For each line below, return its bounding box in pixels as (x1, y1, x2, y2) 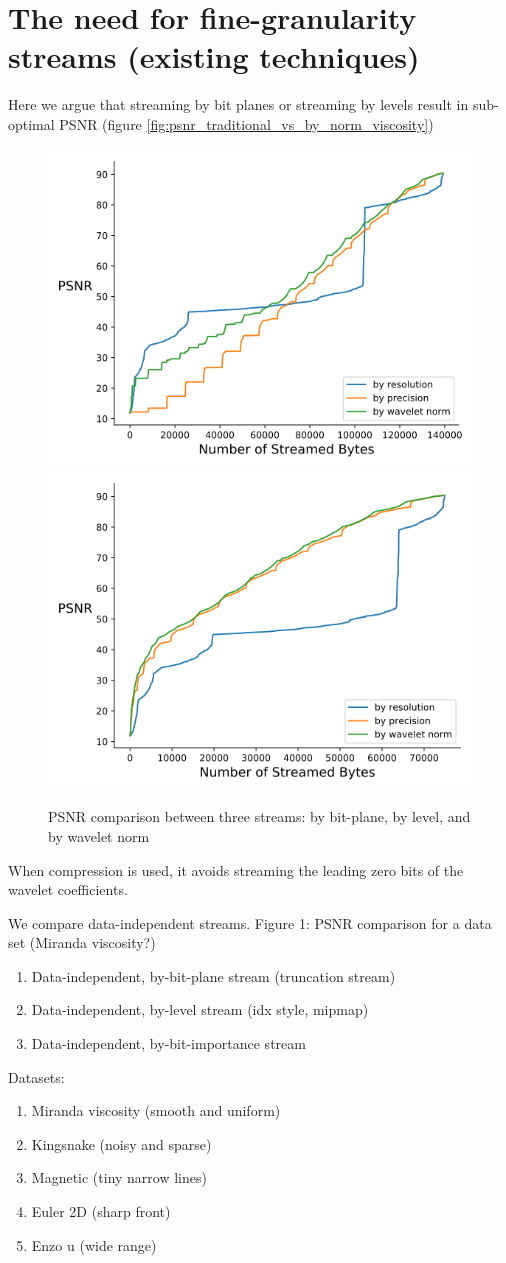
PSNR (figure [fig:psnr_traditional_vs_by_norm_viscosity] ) (59, 113, 434, 134)
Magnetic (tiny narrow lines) (31, 1167, 207, 1188)
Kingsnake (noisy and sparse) (31, 1133, 212, 1154)
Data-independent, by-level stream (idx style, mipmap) (31, 999, 369, 1020)
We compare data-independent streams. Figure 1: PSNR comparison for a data (8, 912, 492, 933)
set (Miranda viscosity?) (8, 932, 156, 953)
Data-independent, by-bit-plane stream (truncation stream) (31, 965, 396, 986)
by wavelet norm (48, 825, 150, 846)
